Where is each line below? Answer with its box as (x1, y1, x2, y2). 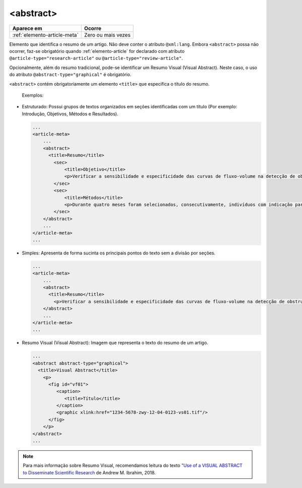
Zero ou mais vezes (84, 31, 131, 38)
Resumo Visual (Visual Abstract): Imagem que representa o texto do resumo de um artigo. (22, 340, 208, 346)
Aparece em (12, 25, 42, 32)
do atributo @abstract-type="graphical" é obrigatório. (9, 72, 132, 78)
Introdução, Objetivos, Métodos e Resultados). (22, 111, 118, 117)
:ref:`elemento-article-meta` (12, 31, 79, 38)
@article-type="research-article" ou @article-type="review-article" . (9, 55, 183, 61)
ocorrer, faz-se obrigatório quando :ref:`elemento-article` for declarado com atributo (9, 48, 185, 54)
